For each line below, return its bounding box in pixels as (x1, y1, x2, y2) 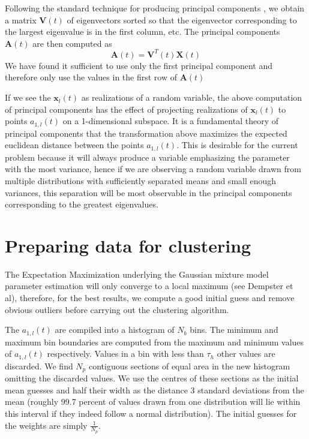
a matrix (5, 13, 37, 26)
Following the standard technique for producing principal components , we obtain (5, 2, 305, 14)
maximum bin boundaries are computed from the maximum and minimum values (5, 335, 304, 348)
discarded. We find (5, 359, 73, 372)
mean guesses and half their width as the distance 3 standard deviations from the (5, 383, 304, 396)
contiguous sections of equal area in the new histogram (88, 359, 290, 372)
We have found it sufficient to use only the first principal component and (5, 59, 272, 71)
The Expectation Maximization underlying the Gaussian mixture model (5, 267, 269, 280)
